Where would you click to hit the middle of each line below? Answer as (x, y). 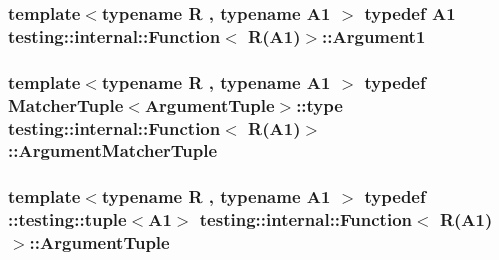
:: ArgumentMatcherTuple (113, 150)
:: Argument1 (374, 35)
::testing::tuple (67, 219)
